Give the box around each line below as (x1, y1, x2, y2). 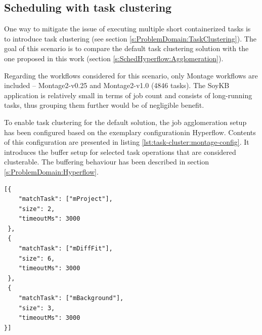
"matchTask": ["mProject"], (18, 195, 113, 203)
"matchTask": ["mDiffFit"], (18, 245, 113, 253)
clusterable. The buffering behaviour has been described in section (4, 156, 209, 167)
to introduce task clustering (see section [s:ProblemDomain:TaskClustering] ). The (4, 33, 256, 44)
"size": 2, (18, 205, 55, 213)
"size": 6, (18, 255, 55, 262)
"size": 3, (18, 304, 55, 312)
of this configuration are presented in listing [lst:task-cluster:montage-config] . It (4, 137, 249, 147)
